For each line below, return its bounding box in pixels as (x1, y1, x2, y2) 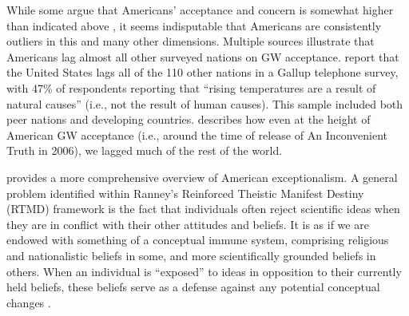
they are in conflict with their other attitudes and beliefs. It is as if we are (6, 215, 369, 232)
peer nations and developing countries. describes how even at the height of (6, 111, 371, 128)
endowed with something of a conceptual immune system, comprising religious (6, 231, 389, 248)
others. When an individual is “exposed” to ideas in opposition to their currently (6, 263, 402, 279)
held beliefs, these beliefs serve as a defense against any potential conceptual (6, 278, 380, 295)
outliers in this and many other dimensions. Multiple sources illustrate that (6, 33, 375, 49)
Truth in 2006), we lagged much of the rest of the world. (6, 142, 283, 159)
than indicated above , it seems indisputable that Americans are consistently (6, 17, 382, 34)
